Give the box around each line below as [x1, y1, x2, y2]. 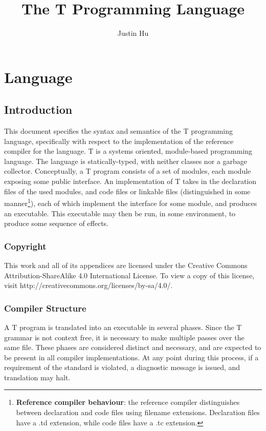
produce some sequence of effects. [4, 218, 108, 229]
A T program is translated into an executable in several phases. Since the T [4, 321, 242, 332]
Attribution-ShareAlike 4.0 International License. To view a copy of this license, [4, 270, 254, 280]
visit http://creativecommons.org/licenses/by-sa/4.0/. [4, 280, 173, 291]
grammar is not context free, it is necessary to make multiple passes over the [4, 332, 245, 342]
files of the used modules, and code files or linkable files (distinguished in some [4, 186, 251, 196]
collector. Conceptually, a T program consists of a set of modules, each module [4, 166, 251, 176]
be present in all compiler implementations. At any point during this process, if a [4, 352, 259, 362]
